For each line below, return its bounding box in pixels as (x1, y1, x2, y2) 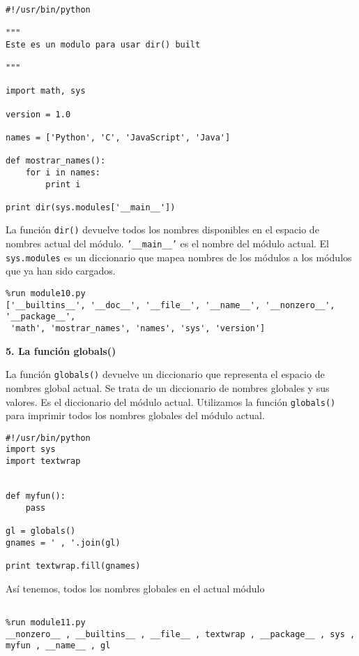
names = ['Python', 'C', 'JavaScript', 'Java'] (6, 132, 231, 143)
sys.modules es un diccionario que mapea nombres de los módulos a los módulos (6, 249, 352, 264)
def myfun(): (6, 491, 66, 502)
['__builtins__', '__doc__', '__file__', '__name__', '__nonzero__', (6, 300, 335, 310)
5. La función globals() (6, 343, 116, 358)
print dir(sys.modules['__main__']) (6, 202, 176, 212)
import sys (6, 444, 56, 455)
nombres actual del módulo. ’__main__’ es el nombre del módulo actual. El (6, 236, 330, 251)
